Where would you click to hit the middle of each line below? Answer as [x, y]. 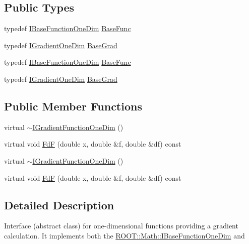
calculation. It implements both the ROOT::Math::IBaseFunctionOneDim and [125, 235]
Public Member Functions [73, 106]
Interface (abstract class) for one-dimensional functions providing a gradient [121, 226]
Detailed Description [59, 205]
